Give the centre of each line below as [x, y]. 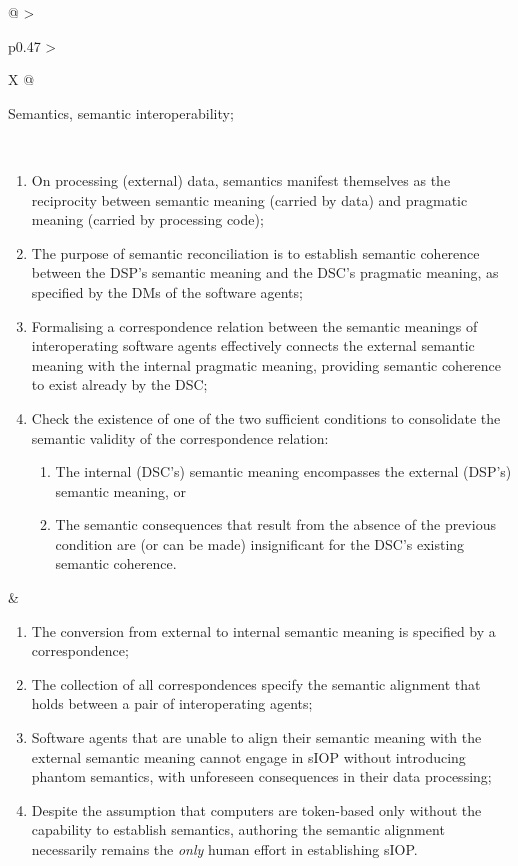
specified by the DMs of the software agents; [167, 291]
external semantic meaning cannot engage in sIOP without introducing [248, 756]
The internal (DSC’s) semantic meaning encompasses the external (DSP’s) [283, 471]
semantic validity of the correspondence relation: [180, 437]
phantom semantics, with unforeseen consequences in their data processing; [261, 776]
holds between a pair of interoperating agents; [172, 703]
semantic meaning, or [120, 490]
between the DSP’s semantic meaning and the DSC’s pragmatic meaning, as [265, 272]
